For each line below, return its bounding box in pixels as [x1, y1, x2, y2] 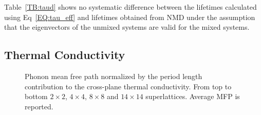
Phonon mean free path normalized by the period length [25, 70, 202, 81]
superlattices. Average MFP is [145, 91, 240, 102]
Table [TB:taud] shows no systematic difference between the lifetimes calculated [4, 2, 257, 12]
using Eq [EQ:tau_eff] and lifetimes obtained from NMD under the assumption [4, 11, 255, 22]
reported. [25, 101, 53, 111]
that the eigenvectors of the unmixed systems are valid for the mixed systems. [4, 22, 250, 32]
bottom [25, 91, 48, 102]
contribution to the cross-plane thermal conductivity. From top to [25, 81, 232, 91]
